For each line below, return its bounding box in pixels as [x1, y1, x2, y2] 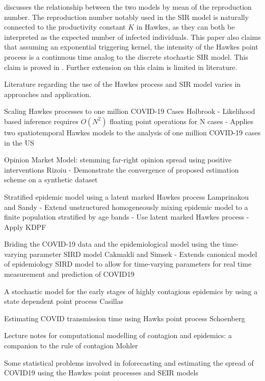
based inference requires [4, 115, 78, 126]
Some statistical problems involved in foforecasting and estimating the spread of [4, 357, 254, 368]
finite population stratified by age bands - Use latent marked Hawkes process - [4, 211, 249, 222]
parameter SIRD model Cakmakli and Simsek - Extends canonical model [29, 248, 257, 259]
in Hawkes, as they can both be [136, 21, 235, 32]
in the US [4, 137, 34, 148]
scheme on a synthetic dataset [4, 174, 98, 185]
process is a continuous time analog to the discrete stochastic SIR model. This [4, 51, 248, 62]
